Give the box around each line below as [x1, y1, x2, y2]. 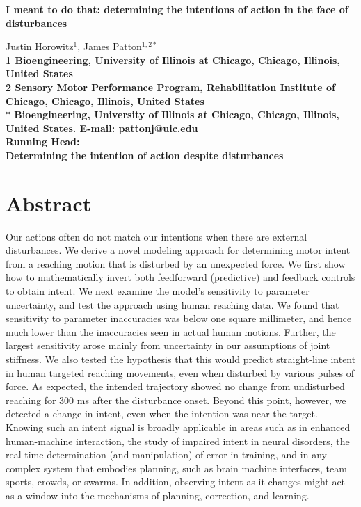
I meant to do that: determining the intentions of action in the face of [6, 2, 348, 16]
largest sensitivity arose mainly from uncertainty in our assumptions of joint [6, 338, 330, 353]
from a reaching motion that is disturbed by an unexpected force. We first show [6, 256, 346, 271]
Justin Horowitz [6, 39, 74, 54]
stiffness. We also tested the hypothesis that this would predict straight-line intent [6, 352, 356, 366]
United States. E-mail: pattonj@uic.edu [6, 120, 198, 135]
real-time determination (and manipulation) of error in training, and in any [6, 447, 327, 462]
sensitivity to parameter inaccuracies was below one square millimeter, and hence [6, 311, 352, 325]
